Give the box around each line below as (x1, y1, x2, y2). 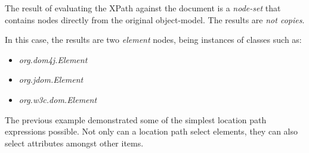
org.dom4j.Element (18, 53, 88, 65)
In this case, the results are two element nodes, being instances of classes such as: (5, 33, 302, 46)
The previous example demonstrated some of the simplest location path (5, 113, 267, 126)
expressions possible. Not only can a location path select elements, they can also (5, 125, 298, 138)
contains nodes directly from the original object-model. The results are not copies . (5, 13, 305, 26)
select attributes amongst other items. (5, 136, 144, 149)
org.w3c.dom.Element (18, 93, 97, 105)
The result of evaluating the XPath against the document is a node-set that (5, 2, 281, 14)
